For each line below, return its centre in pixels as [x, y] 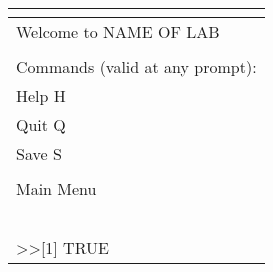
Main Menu [56, 188]
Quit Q [41, 124]
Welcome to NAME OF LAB [118, 31]
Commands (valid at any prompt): [136, 66]
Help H [41, 95]
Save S [39, 153]
